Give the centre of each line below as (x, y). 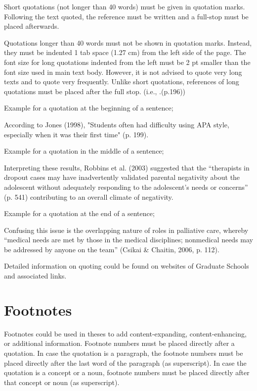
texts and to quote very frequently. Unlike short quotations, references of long (122, 82)
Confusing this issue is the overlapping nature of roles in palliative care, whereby (126, 230)
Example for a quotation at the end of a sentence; (79, 213)
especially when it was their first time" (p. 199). (76, 134)
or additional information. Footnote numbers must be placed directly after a (119, 343)
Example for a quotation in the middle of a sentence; (84, 151)
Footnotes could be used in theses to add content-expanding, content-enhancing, (125, 333)
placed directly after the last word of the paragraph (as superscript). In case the (125, 363)
